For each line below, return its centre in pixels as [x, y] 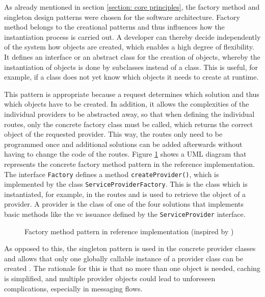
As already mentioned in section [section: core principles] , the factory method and [132, 7]
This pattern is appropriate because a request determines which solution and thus [132, 94]
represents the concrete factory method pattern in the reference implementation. [129, 164]
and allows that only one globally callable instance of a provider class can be [124, 258]
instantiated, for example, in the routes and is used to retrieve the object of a [125, 194]
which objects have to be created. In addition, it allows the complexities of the [127, 104]
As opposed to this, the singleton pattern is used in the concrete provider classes [130, 248]
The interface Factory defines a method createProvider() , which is [112, 174]
